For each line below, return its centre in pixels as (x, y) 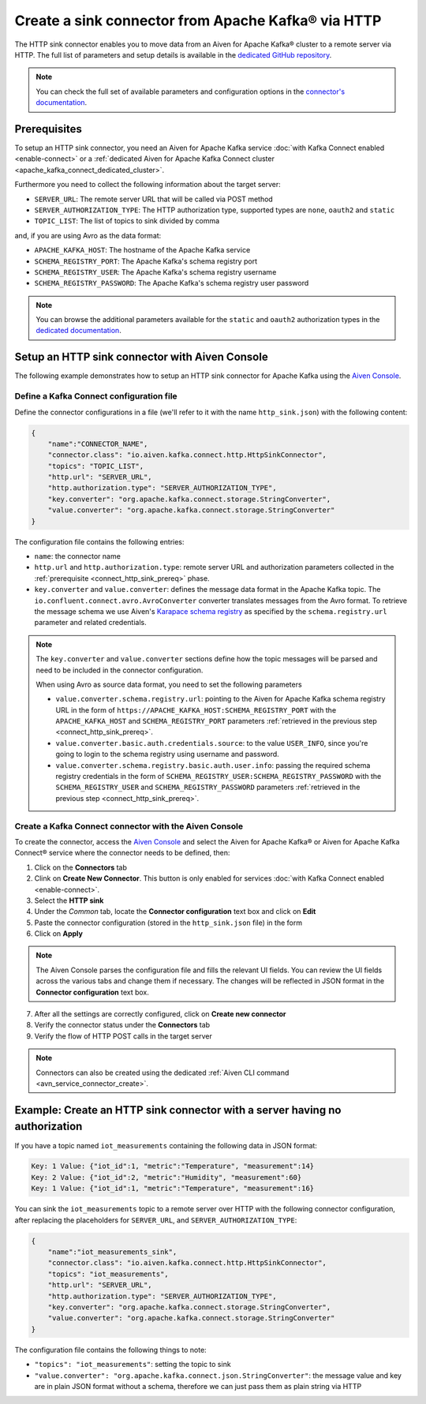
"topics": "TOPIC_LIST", (96, 466)
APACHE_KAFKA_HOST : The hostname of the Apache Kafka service (142, 250)
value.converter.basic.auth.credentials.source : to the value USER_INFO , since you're (212, 743)
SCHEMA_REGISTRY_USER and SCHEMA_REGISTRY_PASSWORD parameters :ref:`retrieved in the (208, 787)
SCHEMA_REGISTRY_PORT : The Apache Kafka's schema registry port (146, 261)
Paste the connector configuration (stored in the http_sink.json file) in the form (168, 923)
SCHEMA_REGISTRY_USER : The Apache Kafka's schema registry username (155, 271)
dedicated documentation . (78, 331)
